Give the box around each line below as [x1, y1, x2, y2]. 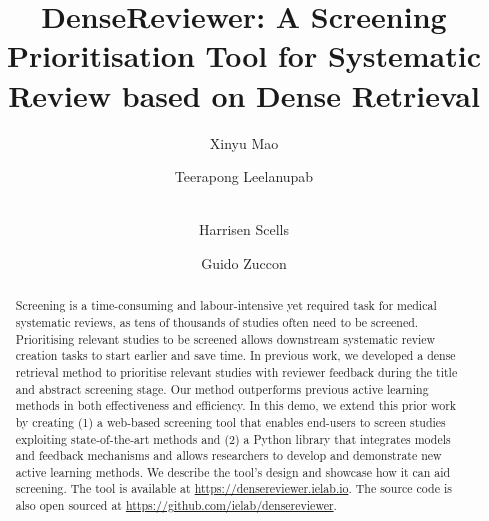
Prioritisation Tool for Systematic [7, 35, 481, 76]
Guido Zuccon [201, 252, 287, 273]
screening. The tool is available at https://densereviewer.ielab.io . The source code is [15, 480, 452, 497]
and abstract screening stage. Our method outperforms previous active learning [15, 380, 429, 397]
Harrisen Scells [198, 219, 290, 240]
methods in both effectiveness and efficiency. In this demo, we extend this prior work [15, 397, 457, 414]
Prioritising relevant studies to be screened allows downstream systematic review [15, 330, 436, 347]
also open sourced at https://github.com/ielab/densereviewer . [15, 497, 337, 514]
